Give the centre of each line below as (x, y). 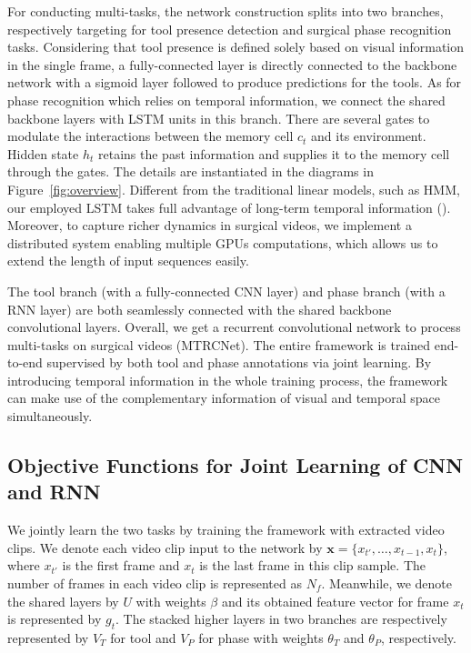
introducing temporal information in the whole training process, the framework (228, 380)
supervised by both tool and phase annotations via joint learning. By (239, 362)
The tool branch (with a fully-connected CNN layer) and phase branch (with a (226, 291)
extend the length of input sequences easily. (128, 261)
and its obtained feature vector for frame (335, 601)
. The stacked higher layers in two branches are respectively (281, 619)
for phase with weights (261, 638)
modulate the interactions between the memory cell (150, 136)
